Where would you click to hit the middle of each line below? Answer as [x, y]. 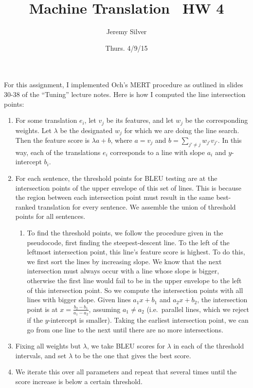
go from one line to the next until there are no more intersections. [125, 329]
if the [35, 320]
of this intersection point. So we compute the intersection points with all [135, 290]
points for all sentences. [50, 216]
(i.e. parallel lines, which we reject [198, 309]
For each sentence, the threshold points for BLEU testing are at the [116, 178]
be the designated [86, 130]
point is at [42, 309]
